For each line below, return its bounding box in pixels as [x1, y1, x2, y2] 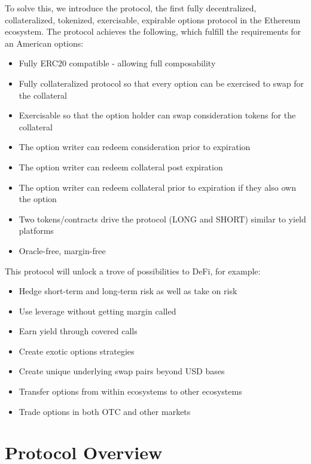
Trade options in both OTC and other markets [19, 405, 191, 417]
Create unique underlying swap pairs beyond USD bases [19, 365, 225, 377]
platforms [19, 224, 54, 237]
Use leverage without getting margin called [19, 304, 176, 317]
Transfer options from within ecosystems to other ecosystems [19, 385, 242, 398]
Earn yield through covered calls [19, 325, 138, 337]
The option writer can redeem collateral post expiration [19, 160, 223, 173]
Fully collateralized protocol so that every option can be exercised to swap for [19, 77, 304, 89]
